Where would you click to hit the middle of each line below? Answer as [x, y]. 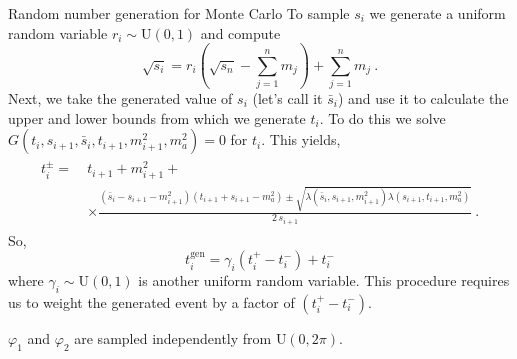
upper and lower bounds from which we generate [157, 117]
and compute [240, 32]
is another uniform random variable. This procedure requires [324, 280]
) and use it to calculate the [423, 97]
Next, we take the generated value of [120, 97]
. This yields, [301, 139]
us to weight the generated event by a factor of [151, 301]
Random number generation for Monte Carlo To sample [179, 13]
